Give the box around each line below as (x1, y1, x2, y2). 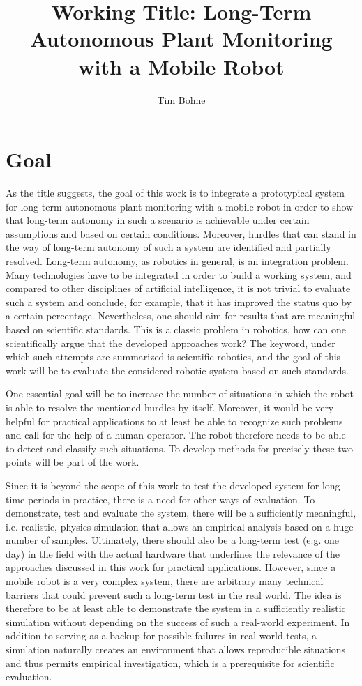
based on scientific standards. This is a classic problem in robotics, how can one (6, 321, 347, 336)
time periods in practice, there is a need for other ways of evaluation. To (6, 491, 315, 506)
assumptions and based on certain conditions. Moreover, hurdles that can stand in (6, 226, 356, 241)
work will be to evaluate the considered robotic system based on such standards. (6, 363, 349, 377)
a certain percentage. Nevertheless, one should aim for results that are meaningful (6, 308, 356, 323)
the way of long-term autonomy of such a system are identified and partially (6, 240, 331, 254)
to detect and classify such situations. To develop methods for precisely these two (6, 441, 354, 455)
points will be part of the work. (6, 455, 139, 469)
